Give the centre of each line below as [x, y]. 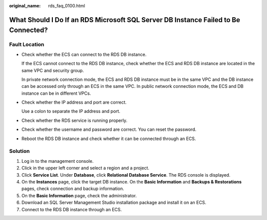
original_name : [25, 6]
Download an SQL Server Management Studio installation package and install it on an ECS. [114, 203]
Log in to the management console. [58, 161]
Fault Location [27, 44]
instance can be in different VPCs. [56, 93]
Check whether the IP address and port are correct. [74, 102]
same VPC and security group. [53, 70]
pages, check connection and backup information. [73, 189]
